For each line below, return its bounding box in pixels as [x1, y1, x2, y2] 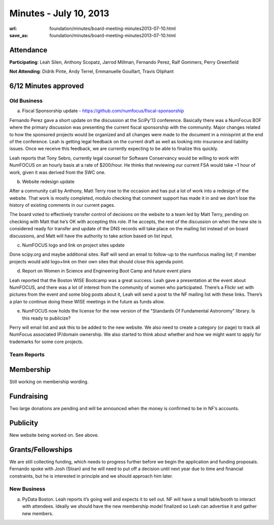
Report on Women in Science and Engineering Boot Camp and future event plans [22, 268, 191, 274]
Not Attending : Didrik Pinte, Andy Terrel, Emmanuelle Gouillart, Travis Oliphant [9, 69, 174, 75]
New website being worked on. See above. [9, 432, 99, 438]
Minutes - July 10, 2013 [9, 8, 110, 19]
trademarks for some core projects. [9, 338, 84, 345]
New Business [9, 485, 46, 492]
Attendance [9, 46, 48, 54]
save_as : [9, 32, 29, 38]
